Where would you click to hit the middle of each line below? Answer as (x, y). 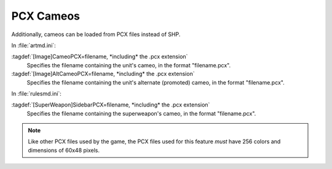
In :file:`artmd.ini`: (34, 45)
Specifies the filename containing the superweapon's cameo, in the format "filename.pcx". (141, 113)
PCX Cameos (45, 16)
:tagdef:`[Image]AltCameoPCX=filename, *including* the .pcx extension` (103, 74)
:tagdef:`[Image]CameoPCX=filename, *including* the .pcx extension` (100, 57)
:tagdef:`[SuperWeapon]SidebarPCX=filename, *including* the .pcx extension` (111, 105)
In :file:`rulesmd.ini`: (36, 93)
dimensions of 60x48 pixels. (64, 150)
